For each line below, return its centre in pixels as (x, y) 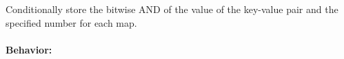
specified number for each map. (71, 22)
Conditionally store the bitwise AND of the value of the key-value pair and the (172, 9)
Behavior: (29, 49)
